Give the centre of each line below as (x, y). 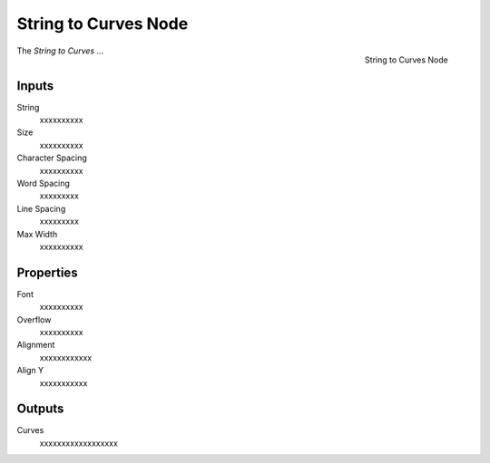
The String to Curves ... (60, 51)
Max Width (37, 234)
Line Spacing (41, 208)
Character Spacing (52, 158)
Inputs (35, 86)
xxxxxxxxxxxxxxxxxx (78, 443)
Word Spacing (43, 183)
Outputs (40, 409)
